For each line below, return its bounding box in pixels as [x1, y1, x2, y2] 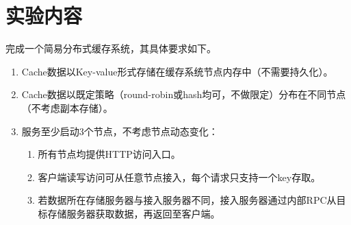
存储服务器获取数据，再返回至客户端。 [47, 206, 220, 220]
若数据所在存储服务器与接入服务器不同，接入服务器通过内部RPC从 [38, 193, 337, 207]
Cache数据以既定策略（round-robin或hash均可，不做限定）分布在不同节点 [21, 87, 346, 102]
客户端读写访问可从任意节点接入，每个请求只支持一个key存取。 [38, 169, 321, 184]
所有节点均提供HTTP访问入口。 [38, 147, 181, 161]
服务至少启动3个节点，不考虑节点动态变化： [21, 123, 218, 138]
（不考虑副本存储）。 [21, 100, 113, 115]
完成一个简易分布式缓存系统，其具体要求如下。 [5, 41, 216, 56]
